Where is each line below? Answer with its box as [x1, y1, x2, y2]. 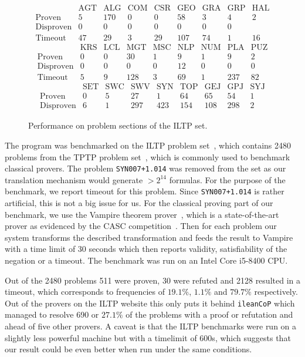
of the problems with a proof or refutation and [126, 308, 293, 321]
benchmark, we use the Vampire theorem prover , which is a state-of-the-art [5, 208, 279, 220]
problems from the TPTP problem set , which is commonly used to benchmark [5, 150, 290, 163]
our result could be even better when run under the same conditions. [5, 343, 252, 355]
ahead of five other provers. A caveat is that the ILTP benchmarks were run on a [5, 320, 297, 332]
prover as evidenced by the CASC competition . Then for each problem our [5, 220, 277, 232]
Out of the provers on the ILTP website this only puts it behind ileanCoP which [5, 297, 295, 309]
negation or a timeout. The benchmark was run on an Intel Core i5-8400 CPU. [5, 254, 288, 266]
